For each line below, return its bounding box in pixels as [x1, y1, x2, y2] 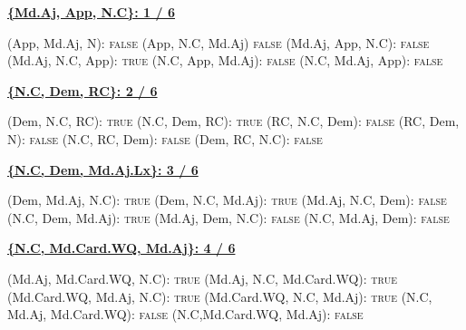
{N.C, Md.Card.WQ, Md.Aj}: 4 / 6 [7, 238, 236, 257]
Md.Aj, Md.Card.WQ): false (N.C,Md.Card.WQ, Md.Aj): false [7, 305, 364, 324]
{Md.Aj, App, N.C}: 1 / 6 [7, 3, 175, 21]
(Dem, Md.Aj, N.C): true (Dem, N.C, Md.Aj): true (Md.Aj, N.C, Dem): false [7, 190, 447, 209]
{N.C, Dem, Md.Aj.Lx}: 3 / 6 [7, 160, 199, 179]
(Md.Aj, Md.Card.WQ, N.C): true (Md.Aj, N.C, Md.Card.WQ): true [7, 268, 397, 287]
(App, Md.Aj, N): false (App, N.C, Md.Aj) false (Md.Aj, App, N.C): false [7, 33, 430, 52]
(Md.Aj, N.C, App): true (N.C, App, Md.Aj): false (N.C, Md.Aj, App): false [7, 51, 443, 70]
